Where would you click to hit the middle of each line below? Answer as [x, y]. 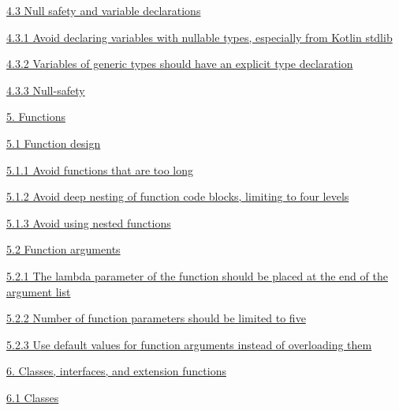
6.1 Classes [33, 397]
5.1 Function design [54, 143]
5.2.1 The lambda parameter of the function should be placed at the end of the [197, 275]
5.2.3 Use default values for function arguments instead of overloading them [189, 344]
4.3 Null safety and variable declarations [104, 10]
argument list [39, 291]
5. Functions [36, 117]
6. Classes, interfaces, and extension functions [116, 371]
